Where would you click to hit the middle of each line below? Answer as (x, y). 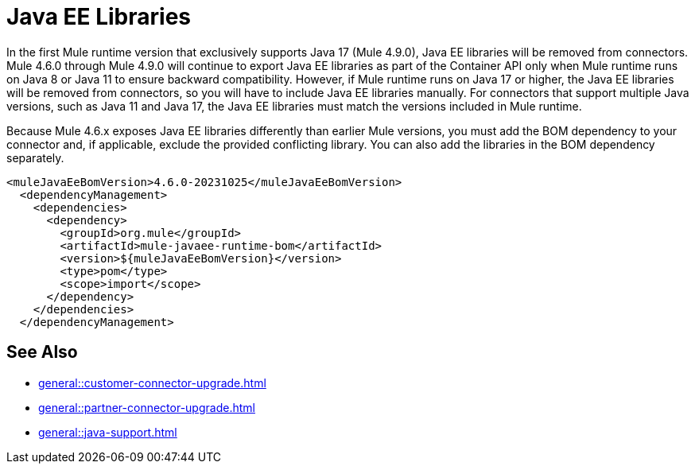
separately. (35, 157)
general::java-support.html (108, 432)
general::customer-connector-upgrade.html (152, 383)
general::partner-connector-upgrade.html (147, 407)
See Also (42, 352)
